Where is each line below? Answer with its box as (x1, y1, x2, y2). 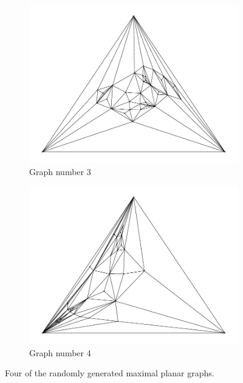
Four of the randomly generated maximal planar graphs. (5, 367, 214, 379)
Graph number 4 (29, 346, 91, 359)
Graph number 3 (29, 165, 91, 178)
